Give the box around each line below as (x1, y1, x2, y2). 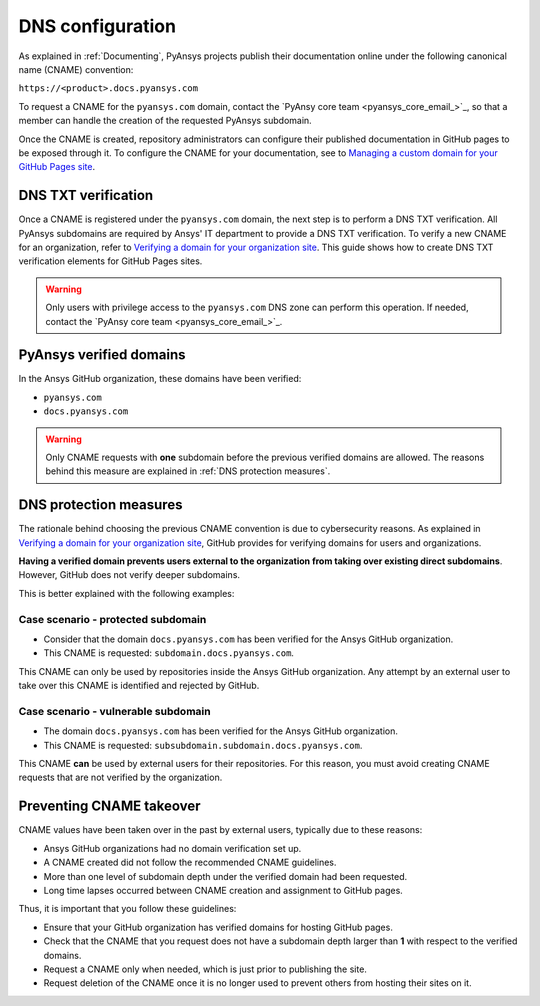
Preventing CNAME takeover (18, 798, 201, 815)
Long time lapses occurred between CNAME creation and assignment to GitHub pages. (43, 884, 404, 896)
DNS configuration (18, 15, 177, 37)
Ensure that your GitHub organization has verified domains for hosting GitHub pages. (43, 921, 394, 933)
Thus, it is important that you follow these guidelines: (18, 903, 237, 915)
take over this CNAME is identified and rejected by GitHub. (18, 680, 260, 692)
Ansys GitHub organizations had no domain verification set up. (43, 842, 302, 854)
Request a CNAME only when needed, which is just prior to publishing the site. (43, 963, 367, 975)
